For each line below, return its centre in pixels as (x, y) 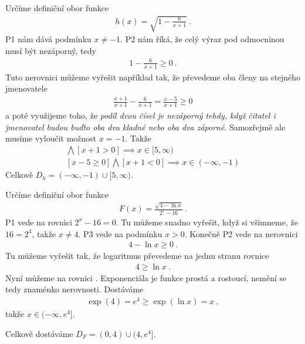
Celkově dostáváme (39, 333)
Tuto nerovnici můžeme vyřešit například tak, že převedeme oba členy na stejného (153, 77)
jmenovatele (26, 88)
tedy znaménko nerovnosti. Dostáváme (74, 289)
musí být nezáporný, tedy (51, 50)
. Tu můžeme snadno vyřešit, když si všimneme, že (207, 222)
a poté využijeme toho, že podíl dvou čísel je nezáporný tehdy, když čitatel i (140, 115)
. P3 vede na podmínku (120, 233)
